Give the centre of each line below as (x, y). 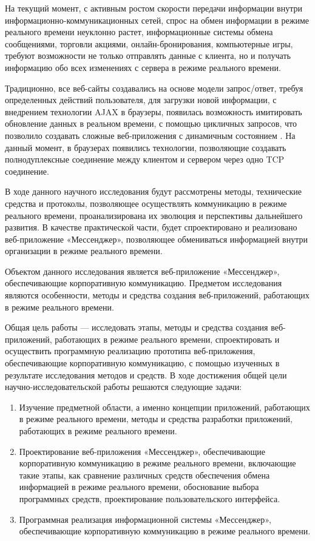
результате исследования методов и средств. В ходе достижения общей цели (146, 375)
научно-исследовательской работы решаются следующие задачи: (124, 387)
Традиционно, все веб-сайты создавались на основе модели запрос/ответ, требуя (154, 88)
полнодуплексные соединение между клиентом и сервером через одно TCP (145, 159)
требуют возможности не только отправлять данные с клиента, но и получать (148, 55)
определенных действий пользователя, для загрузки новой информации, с (141, 100)
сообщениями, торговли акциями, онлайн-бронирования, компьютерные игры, (149, 43)
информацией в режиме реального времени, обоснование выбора (139, 487)
